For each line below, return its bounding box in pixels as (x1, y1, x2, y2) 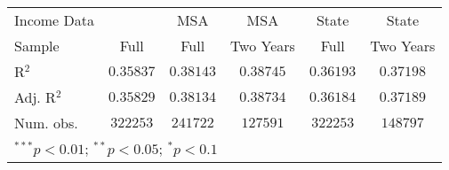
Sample (14, 35, 60, 56)
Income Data (14, 10, 94, 30)
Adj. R (14, 87, 56, 107)
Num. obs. (14, 112, 78, 133)
